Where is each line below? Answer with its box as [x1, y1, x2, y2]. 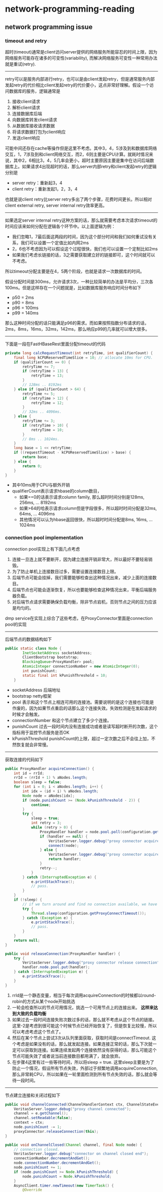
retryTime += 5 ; [22, 391, 55, 396]
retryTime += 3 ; [22, 419, 55, 423]
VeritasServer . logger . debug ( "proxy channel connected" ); [14, 1106, 131, 1111]
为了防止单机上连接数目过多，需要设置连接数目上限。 [12, 568, 119, 574]
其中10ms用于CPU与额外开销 [12, 482, 70, 488]
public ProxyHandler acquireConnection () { [5, 766, 95, 771]
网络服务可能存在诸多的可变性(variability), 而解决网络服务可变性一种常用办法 [5, 55, 158, 61]
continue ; [31, 802, 51, 807]
